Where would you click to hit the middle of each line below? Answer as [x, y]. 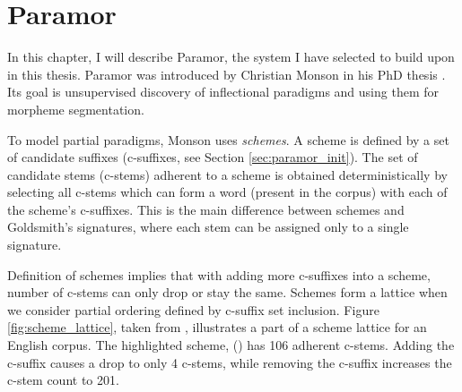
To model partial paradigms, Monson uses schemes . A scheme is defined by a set [228, 139]
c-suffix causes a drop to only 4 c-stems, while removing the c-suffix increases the [230, 362]
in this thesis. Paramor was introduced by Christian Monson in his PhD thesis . [227, 74]
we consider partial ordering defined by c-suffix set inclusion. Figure [193, 309]
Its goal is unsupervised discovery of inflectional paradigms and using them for [223, 92]
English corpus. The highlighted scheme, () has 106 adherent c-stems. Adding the [231, 345]
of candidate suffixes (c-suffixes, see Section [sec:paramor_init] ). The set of [213, 157]
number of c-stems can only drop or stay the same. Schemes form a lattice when [227, 292]
